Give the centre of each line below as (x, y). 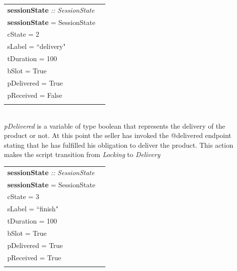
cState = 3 (23, 196)
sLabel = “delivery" (37, 46)
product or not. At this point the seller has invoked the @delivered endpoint (118, 135)
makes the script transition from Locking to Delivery (82, 154)
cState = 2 (23, 34)
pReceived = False (35, 95)
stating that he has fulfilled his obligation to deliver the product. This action (119, 145)
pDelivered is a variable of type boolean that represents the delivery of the (115, 125)
